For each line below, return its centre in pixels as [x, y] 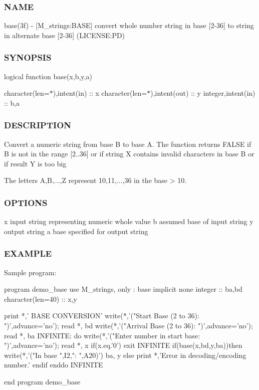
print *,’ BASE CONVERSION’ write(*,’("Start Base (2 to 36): [102, 316]
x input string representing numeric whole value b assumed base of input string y [129, 221]
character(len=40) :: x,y [41, 299]
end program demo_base [42, 381]
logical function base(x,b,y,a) [48, 76]
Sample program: [30, 272]
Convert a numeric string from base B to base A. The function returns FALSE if [128, 144]
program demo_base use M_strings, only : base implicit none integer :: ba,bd [123, 289]
